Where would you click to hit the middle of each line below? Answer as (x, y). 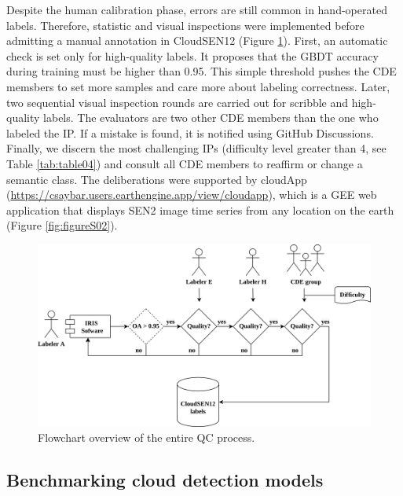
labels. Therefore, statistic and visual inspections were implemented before (185, 25)
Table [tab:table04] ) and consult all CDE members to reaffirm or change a (185, 163)
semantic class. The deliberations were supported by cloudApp (157, 179)
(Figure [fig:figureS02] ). (62, 225)
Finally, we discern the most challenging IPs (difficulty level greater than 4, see (196, 148)
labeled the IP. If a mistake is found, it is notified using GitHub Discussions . (190, 132)
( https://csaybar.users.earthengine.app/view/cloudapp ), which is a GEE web (192, 195)
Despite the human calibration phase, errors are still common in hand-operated (197, 9)
